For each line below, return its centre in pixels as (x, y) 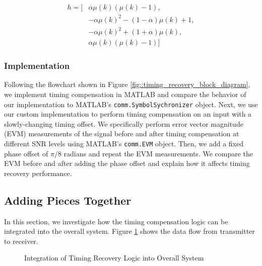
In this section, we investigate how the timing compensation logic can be (116, 221)
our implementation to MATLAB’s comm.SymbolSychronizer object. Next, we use (131, 104)
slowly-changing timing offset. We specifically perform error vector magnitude (124, 123)
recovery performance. (38, 173)
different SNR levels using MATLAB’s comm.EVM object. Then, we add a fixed (124, 143)
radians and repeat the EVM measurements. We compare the (158, 153)
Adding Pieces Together (68, 200)
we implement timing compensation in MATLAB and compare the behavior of (125, 94)
